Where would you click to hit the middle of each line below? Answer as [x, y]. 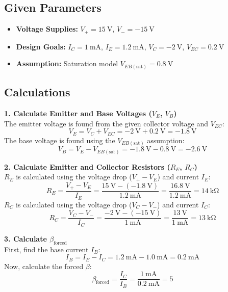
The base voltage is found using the [60, 140]
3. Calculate [26, 238]
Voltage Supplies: [47, 29]
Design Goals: [41, 46]
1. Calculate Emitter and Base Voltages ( [78, 113]
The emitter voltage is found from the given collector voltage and [106, 123]
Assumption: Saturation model [67, 63]
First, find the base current [46, 249]
